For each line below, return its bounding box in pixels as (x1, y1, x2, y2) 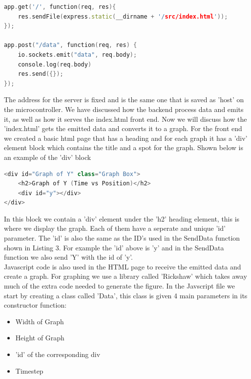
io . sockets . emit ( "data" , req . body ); (18, 51, 137, 58)
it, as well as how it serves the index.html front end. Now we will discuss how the (4, 113, 247, 124)
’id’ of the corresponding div (15, 349, 101, 359)
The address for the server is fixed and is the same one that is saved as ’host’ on (4, 94, 244, 105)
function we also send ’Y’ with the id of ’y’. (4, 252, 133, 262)
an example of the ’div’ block (4, 152, 91, 162)
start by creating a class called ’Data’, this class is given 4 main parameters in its (4, 290, 248, 300)
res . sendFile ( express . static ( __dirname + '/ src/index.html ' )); (18, 13, 228, 20)
